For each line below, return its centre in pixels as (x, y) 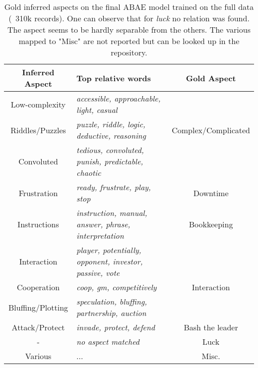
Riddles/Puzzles (38, 130)
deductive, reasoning (111, 135)
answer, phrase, (103, 224)
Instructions (38, 224)
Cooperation (38, 287)
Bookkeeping (211, 224)
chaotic (89, 173)
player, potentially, (109, 250)
